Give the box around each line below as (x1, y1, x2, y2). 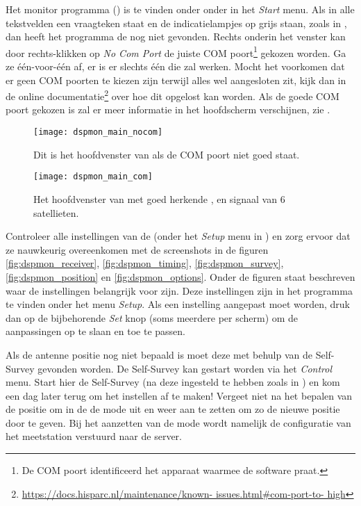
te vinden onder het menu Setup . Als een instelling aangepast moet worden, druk (6, 297, 351, 311)
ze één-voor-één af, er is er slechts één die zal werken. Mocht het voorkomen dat (6, 59, 345, 74)
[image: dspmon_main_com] (33, 172, 153, 182)
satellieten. (33, 205, 79, 220)
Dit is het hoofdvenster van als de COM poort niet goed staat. (33, 147, 300, 161)
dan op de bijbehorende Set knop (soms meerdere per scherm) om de (6, 310, 299, 325)
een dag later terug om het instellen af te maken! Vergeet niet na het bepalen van (6, 388, 353, 402)
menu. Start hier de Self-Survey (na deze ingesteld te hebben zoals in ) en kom (6, 375, 340, 389)
